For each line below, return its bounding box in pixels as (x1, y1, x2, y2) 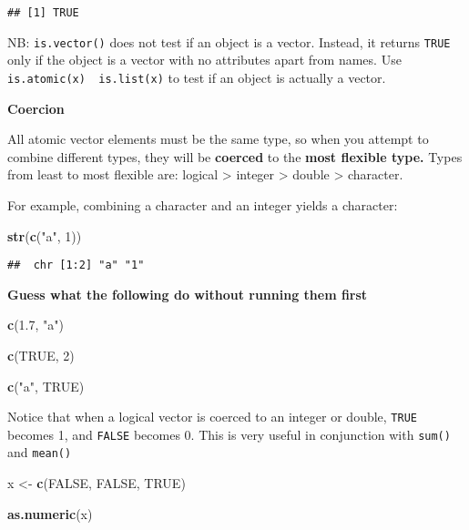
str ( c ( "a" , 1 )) (7, 226, 82, 245)
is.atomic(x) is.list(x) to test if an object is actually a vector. (7, 67, 386, 87)
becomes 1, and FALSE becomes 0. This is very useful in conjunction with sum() (7, 424, 451, 443)
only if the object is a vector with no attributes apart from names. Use (7, 50, 402, 69)
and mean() (7, 443, 72, 462)
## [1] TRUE (7, 6, 79, 19)
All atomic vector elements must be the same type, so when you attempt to (7, 129, 429, 148)
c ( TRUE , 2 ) (7, 345, 75, 364)
